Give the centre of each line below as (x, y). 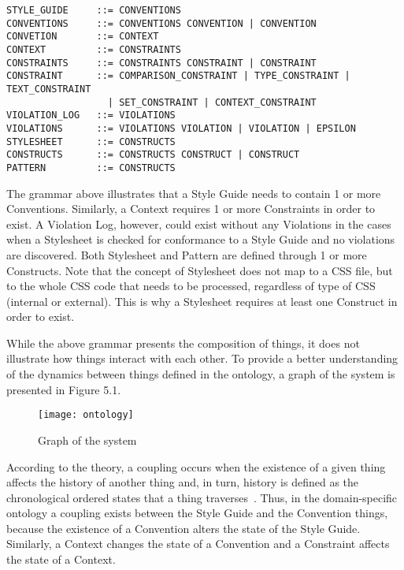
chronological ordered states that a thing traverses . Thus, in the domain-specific (202, 497)
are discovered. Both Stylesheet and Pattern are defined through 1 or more (187, 254)
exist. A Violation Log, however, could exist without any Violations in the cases (199, 224)
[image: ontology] (86, 415)
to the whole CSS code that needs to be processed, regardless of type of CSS (191, 286)
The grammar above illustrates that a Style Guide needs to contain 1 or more (194, 193)
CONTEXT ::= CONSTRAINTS (94, 49)
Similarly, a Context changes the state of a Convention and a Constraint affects (198, 544)
